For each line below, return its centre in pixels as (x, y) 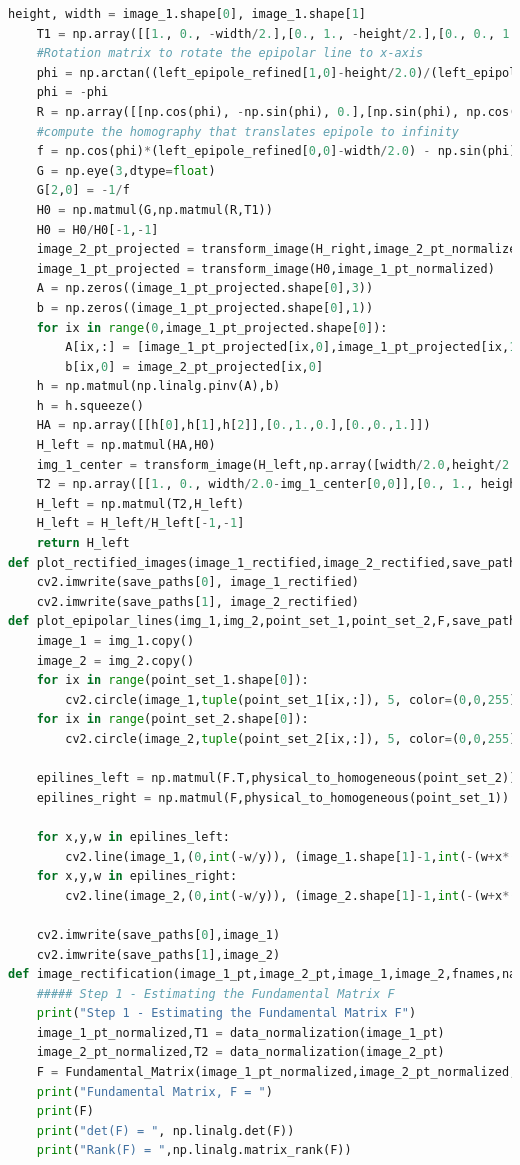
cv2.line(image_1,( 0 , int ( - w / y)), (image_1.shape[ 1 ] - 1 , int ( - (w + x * (287, 856)
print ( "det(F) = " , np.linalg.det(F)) (165, 1130)
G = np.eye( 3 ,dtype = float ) (126, 170)
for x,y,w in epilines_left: (133, 836)
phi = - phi (72, 92)
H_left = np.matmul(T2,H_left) (140, 503)
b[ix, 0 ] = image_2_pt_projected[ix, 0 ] (194, 366)
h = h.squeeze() (90, 405)
